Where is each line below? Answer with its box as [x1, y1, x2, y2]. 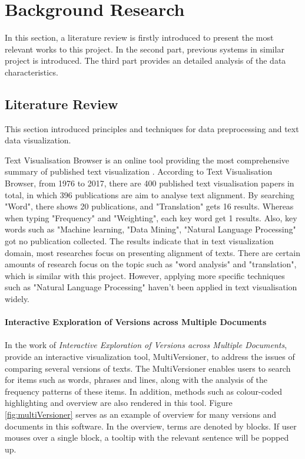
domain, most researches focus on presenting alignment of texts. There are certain [5, 246, 300, 258]
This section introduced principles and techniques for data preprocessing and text [5, 122, 299, 135]
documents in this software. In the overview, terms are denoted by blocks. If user [5, 419, 297, 432]
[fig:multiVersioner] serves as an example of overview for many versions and [5, 408, 277, 420]
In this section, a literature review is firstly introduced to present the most [5, 31, 274, 44]
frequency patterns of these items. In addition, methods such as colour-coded [5, 385, 283, 397]
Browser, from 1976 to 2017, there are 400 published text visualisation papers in [5, 177, 294, 189]
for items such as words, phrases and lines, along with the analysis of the [5, 373, 268, 386]
